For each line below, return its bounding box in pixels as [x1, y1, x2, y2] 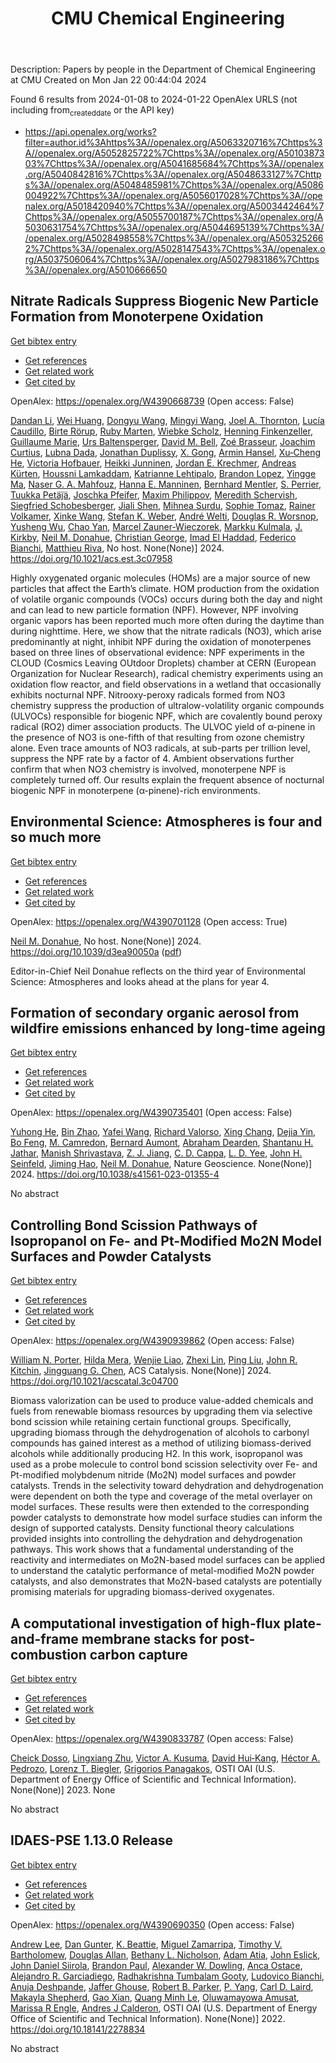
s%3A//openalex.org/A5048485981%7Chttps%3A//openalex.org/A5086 [24, 178, 324, 191]
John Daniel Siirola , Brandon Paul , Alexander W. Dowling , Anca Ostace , [10, 1959, 303, 1971]
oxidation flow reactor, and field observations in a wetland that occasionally [10, 678, 322, 690]
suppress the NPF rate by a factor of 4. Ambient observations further [10, 752, 295, 764]
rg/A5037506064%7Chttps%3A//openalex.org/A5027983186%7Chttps [24, 253, 320, 265]
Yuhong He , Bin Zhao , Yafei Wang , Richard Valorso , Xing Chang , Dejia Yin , [10, 1126, 317, 1138]
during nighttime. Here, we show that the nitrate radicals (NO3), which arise [10, 625, 322, 637]
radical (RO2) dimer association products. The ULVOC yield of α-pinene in [10, 720, 316, 732]
